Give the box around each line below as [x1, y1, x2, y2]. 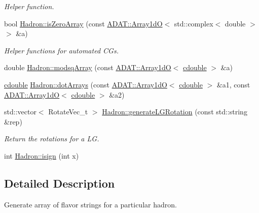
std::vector [4, 106, 36, 117]
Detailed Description [4, 175, 115, 191]
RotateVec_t [48, 106, 88, 117]
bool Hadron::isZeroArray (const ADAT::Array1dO [4, 18, 163, 28]
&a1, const [216, 79, 250, 89]
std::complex [174, 18, 213, 28]
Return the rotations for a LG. [4, 133, 99, 144]
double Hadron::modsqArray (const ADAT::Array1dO [4, 62, 171, 73]
